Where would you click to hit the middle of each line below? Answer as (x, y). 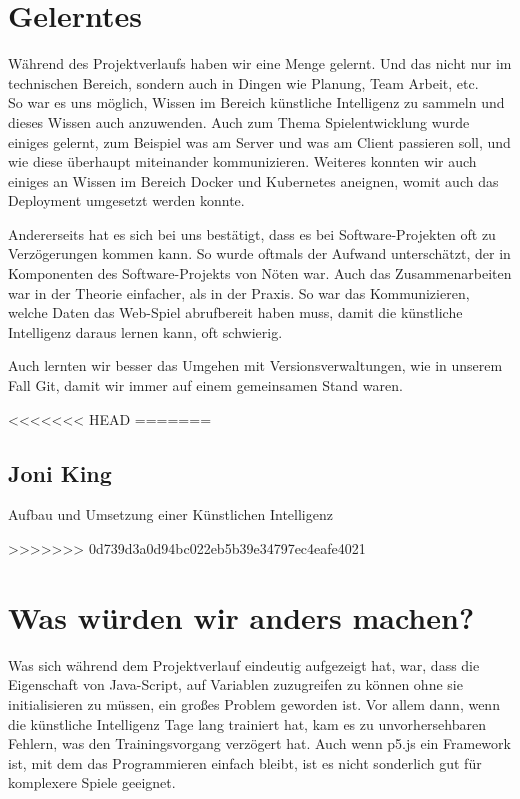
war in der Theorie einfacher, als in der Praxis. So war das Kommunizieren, (239, 292)
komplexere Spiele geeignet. (92, 782)
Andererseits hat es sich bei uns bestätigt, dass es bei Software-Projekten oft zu (252, 233)
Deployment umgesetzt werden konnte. (126, 200)
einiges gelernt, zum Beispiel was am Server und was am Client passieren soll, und (259, 141)
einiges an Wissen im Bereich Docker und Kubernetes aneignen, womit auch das (253, 180)
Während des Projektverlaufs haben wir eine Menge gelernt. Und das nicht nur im (260, 63)
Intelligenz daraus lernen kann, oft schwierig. (145, 331)
